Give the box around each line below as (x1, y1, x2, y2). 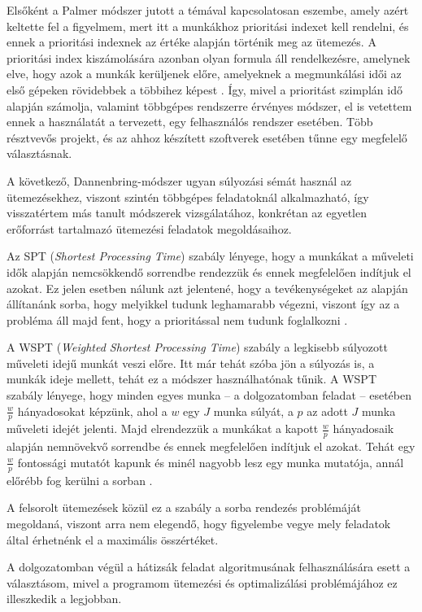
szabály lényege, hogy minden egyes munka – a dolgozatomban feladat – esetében (7, 387, 411, 404)
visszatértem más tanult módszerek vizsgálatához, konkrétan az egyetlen (7, 204, 368, 221)
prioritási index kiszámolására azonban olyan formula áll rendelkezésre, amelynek (7, 49, 411, 66)
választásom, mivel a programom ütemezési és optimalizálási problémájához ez (7, 574, 398, 591)
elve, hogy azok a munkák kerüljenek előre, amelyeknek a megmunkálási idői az (7, 65, 402, 82)
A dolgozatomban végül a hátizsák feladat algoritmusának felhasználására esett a (7, 558, 411, 575)
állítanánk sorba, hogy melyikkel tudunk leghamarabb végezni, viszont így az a (7, 295, 400, 313)
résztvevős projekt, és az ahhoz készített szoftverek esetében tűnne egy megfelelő (7, 129, 407, 146)
